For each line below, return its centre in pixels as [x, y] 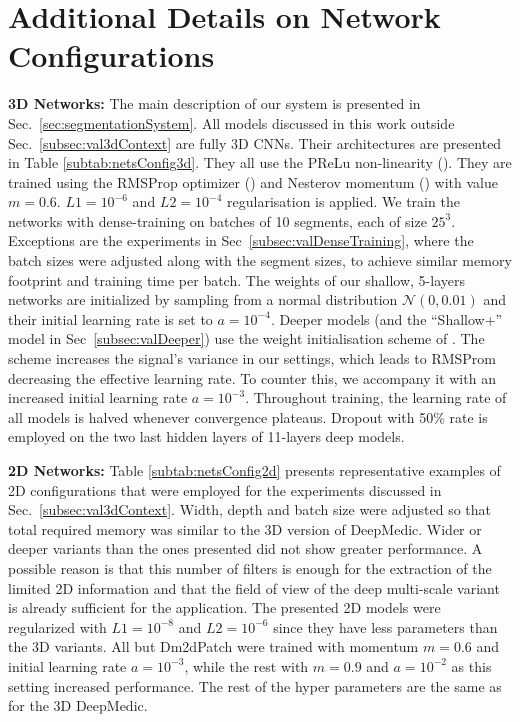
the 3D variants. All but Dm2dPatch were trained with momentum [213, 646]
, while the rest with [246, 665]
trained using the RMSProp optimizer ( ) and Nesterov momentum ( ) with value [253, 181]
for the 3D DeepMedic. [78, 705]
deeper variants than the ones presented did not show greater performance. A [245, 548]
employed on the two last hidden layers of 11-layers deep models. [206, 436]
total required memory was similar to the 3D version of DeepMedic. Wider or [245, 528]
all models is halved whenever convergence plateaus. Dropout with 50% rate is [248, 416]
